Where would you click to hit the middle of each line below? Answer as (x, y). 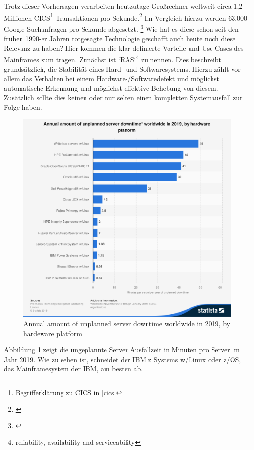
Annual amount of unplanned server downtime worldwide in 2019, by (127, 323)
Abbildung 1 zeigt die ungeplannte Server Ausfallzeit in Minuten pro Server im (122, 350)
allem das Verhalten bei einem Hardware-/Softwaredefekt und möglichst (112, 78)
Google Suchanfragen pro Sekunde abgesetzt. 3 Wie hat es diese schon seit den (121, 28)
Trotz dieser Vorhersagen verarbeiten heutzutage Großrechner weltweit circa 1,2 (123, 6)
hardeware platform (53, 333)
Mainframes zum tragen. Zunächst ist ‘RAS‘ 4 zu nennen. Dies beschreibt (113, 58)
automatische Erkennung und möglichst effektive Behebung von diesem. (111, 88)
